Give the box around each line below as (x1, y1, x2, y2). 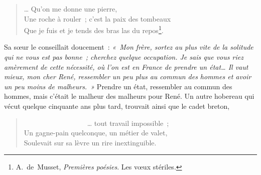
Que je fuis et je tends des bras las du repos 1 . (24, 24, 164, 35)
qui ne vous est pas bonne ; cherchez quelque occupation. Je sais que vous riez (4, 52, 243, 62)
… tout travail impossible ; (87, 117, 169, 128)
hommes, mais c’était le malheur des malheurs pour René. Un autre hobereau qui (4, 91, 254, 101)
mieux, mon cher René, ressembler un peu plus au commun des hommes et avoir (4, 71, 251, 82)
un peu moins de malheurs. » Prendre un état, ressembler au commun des (4, 81, 232, 91)
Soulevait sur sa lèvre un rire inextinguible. (24, 137, 157, 147)
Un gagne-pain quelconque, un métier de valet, (24, 127, 168, 138)
